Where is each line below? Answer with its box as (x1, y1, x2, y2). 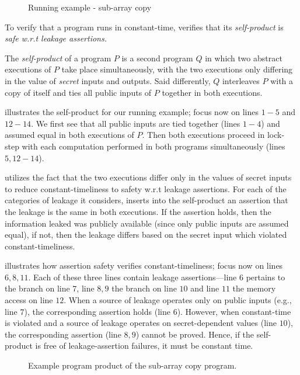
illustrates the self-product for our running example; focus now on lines (5, 106, 259, 118)
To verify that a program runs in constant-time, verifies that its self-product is (5, 20, 284, 33)
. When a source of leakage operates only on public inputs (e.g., (64, 294, 292, 306)
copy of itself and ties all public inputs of (5, 86, 152, 98)
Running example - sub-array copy (28, 1, 152, 13)
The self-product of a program (5, 51, 111, 64)
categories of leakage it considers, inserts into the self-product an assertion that (5, 194, 288, 206)
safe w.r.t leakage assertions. (5, 32, 107, 44)
